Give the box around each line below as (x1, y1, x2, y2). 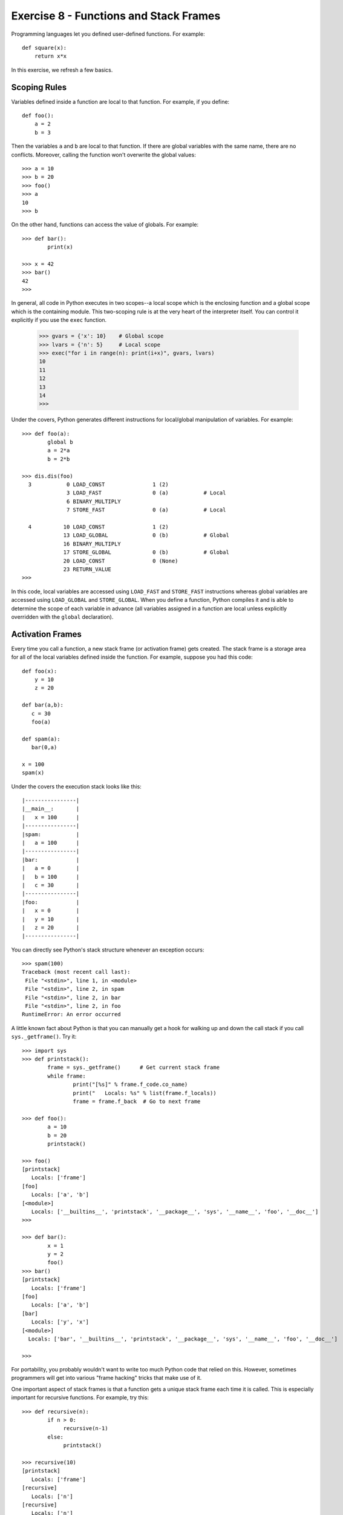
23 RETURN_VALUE (63, 565, 112, 573)
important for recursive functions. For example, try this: (11, 1394, 149, 1401)
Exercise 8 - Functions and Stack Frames (11, 9, 221, 22)
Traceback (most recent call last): (22, 968, 131, 976)
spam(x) (22, 770, 45, 776)
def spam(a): (22, 735, 60, 742)
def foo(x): (22, 667, 57, 674)
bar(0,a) (31, 744, 57, 751)
